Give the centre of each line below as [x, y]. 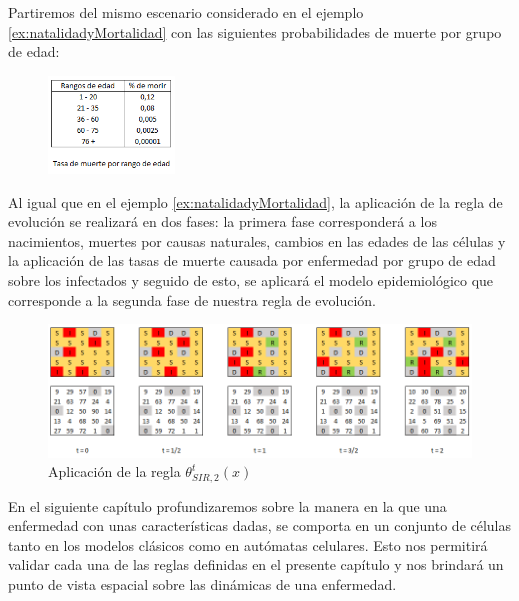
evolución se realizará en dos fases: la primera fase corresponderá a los [222, 221]
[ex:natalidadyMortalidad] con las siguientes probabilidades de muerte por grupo [255, 31]
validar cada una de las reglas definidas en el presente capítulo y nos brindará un [256, 564]
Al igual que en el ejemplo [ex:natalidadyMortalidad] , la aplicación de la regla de [255, 201]
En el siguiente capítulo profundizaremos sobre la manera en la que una [227, 505]
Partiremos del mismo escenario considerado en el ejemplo [186, 12]
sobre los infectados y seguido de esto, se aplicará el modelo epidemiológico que [251, 279]
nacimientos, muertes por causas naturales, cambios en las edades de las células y [257, 240]
